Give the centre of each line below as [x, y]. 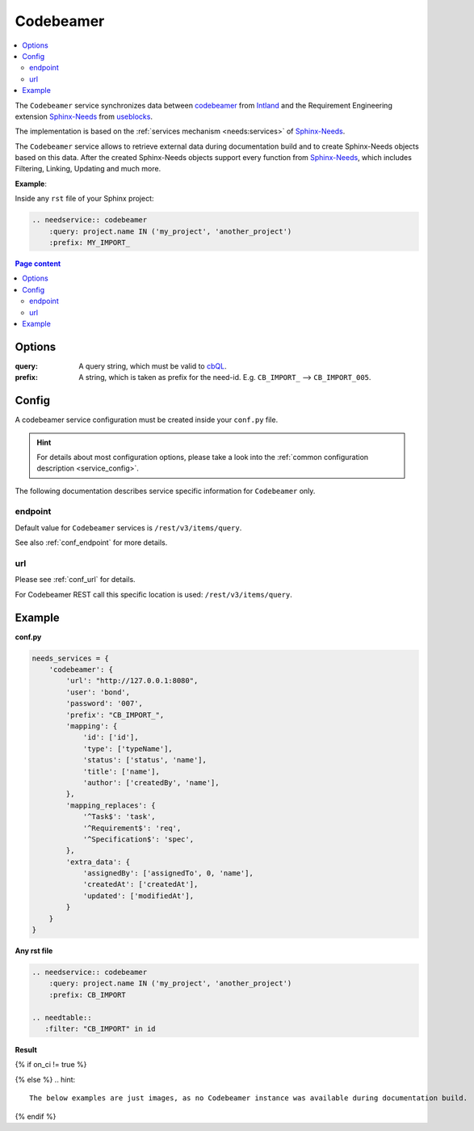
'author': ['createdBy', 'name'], [151, 783]
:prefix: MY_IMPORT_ [90, 243]
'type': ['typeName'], [128, 749]
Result [26, 1049]
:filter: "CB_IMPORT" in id [101, 1028]
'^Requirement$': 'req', [132, 828]
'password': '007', [104, 704]
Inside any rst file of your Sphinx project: [84, 199]
